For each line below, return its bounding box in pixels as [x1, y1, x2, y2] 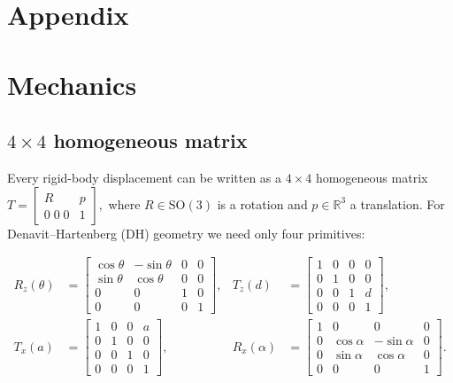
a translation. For [349, 194, 445, 213]
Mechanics [7, 66, 137, 102]
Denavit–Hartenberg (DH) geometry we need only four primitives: [7, 223, 365, 242]
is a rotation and [217, 194, 308, 213]
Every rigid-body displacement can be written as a [7, 168, 282, 186]
